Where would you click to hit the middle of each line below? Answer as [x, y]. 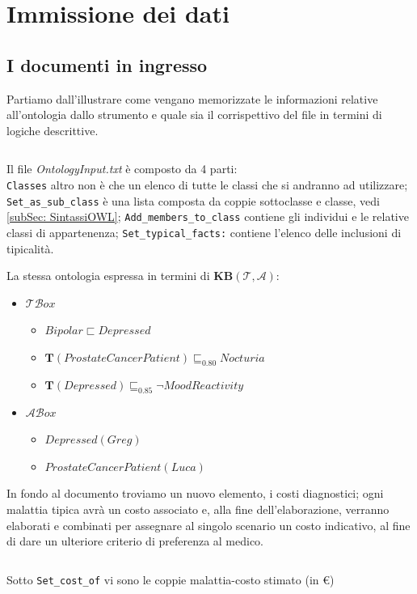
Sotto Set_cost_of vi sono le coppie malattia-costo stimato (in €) [171, 579]
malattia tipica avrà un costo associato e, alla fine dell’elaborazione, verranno [198, 509]
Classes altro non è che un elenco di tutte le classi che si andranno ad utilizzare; [207, 184]
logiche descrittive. [53, 130]
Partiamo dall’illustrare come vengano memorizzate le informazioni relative [192, 98]
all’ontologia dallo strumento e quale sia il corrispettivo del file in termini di [194, 115]
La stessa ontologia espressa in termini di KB [120, 276]
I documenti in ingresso [107, 64]
